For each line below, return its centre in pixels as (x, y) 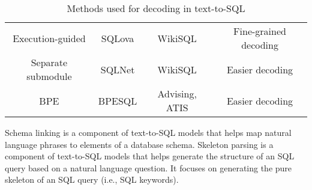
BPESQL (118, 100)
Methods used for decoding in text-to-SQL (156, 8)
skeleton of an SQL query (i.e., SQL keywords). (92, 179)
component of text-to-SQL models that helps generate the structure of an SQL (150, 156)
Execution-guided (49, 38)
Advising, (177, 93)
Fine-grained (260, 31)
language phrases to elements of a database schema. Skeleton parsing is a (139, 144)
